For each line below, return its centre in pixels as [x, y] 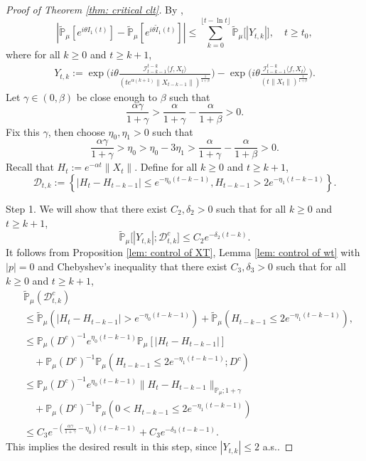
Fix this [23, 131]
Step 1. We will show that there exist [87, 208]
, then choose [76, 131]
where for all [33, 54]
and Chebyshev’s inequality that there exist [133, 266]
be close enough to [117, 96]
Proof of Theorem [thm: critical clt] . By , [95, 9]
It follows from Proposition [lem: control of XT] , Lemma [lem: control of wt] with [183, 252]
